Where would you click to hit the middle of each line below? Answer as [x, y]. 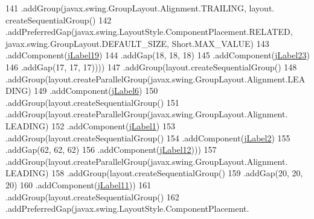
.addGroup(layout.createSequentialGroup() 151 [92, 102]
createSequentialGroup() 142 [59, 20]
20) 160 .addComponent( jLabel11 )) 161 [78, 184]
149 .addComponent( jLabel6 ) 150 [96, 91]
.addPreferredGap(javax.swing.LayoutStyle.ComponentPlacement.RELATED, [149, 32]
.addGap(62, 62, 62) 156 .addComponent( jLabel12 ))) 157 [111, 150]
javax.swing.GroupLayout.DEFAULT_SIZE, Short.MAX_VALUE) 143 [137, 43]
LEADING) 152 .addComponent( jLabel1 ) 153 [90, 125]
